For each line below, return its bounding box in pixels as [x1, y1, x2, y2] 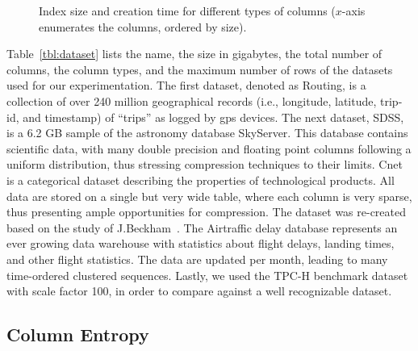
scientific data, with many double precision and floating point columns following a [6, 140, 412, 157]
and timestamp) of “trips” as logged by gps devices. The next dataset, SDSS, [23, 108, 404, 125]
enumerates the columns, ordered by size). [39, 18, 247, 35]
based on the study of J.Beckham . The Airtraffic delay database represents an [6, 219, 398, 236]
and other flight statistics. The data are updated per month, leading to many [6, 250, 388, 267]
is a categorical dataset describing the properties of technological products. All [6, 171, 395, 188]
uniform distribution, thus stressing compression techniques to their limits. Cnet [6, 156, 403, 173]
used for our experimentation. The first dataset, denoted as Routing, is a [6, 77, 366, 94]
